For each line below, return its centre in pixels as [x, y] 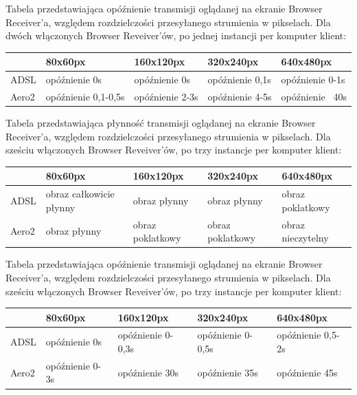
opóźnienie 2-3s [166, 96]
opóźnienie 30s [148, 372]
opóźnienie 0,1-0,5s [85, 96]
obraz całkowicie [80, 194]
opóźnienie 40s [314, 96]
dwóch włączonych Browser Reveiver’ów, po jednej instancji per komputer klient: [176, 35]
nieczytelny [305, 238]
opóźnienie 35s [228, 372]
